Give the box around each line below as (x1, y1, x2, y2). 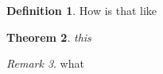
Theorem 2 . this (6, 28, 91, 45)
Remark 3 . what (6, 55, 84, 72)
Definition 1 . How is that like (6, 2, 157, 18)
